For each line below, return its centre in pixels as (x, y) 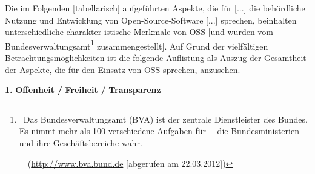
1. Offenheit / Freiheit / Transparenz (83, 90)
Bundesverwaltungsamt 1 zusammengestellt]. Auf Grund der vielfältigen (137, 45)
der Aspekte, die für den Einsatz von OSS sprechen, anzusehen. (123, 69)
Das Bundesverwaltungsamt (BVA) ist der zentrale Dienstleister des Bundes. (165, 119)
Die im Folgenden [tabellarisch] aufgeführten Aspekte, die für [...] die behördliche (155, 8)
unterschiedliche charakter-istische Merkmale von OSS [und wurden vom (139, 32)
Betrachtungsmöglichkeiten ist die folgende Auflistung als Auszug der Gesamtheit (156, 58)
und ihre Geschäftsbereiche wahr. (81, 143)
